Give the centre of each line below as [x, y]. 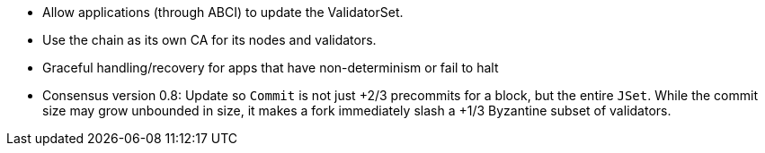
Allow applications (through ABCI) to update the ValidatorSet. [223, 12]
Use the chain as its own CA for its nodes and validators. [209, 40]
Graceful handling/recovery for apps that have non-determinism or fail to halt [271, 68]
